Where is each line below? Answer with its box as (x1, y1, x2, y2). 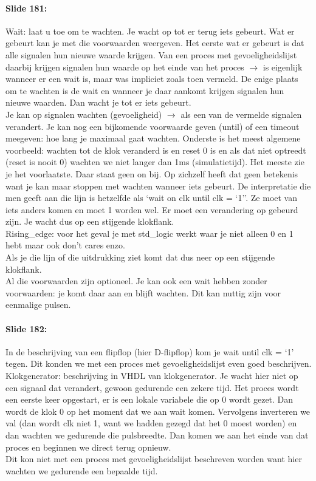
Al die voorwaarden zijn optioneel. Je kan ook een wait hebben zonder (5, 275, 267, 287)
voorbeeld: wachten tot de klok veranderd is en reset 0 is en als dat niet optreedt (5, 143, 306, 156)
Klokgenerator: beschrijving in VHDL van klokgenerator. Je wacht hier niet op (5, 369, 298, 382)
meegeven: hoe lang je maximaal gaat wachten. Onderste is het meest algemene (5, 132, 301, 145)
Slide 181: (5, 1, 47, 14)
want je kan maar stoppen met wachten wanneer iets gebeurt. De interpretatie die (5, 179, 311, 192)
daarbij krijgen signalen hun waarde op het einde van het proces (5, 60, 244, 73)
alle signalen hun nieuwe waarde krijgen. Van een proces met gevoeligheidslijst (5, 48, 297, 61)
